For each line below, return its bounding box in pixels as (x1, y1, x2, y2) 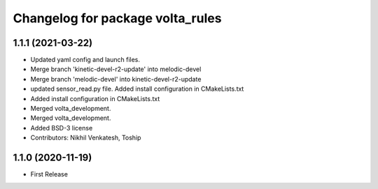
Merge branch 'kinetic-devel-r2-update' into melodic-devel (30, 65, 202, 73)
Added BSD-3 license (30, 123, 93, 132)
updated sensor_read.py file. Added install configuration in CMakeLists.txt (30, 84, 244, 93)
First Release (30, 170, 68, 179)
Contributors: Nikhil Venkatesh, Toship (30, 133, 141, 142)
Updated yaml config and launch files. (30, 56, 140, 64)
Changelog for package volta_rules (13, 10, 222, 26)
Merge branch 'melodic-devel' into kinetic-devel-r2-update (30, 75, 202, 83)
